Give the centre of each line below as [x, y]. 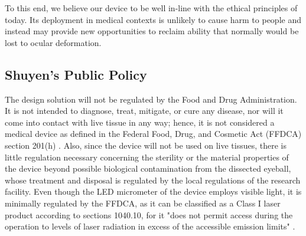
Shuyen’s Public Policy [76, 74]
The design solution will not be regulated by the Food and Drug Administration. [151, 99]
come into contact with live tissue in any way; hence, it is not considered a [140, 122]
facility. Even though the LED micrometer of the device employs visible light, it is [153, 191]
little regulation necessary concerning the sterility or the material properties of [147, 157]
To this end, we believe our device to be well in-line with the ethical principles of [151, 8]
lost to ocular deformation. [53, 42]
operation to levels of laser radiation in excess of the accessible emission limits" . [150, 226]
